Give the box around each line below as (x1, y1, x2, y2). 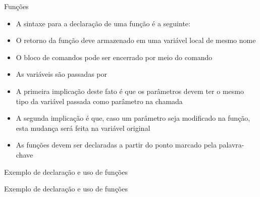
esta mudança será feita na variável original (16, 122, 150, 133)
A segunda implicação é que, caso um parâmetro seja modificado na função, (16, 113, 250, 123)
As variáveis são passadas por (16, 69, 107, 79)
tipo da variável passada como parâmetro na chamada (16, 95, 183, 106)
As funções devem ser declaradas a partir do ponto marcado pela (16, 139, 217, 150)
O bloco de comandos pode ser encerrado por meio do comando (16, 52, 213, 62)
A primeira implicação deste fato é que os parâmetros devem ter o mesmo (16, 85, 244, 96)
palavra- (219, 139, 244, 150)
